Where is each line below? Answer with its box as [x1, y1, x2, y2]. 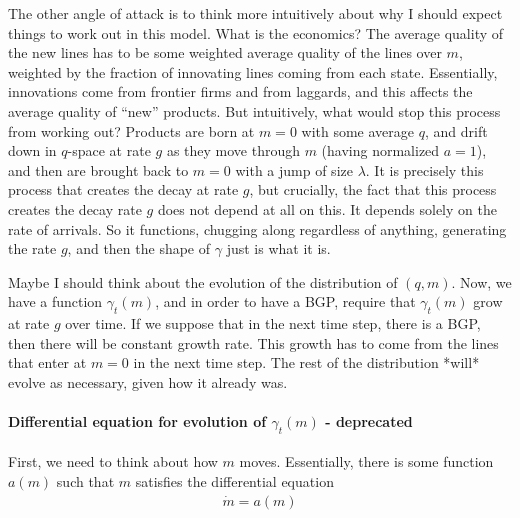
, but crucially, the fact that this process [249, 179, 497, 200]
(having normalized [321, 140, 440, 161]
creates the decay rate [8, 198, 142, 219]
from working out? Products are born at [8, 120, 255, 141]
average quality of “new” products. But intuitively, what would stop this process [8, 100, 501, 121]
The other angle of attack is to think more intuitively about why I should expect [8, 3, 503, 23]
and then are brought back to [8, 159, 189, 180]
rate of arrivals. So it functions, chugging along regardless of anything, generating [8, 218, 507, 239]
